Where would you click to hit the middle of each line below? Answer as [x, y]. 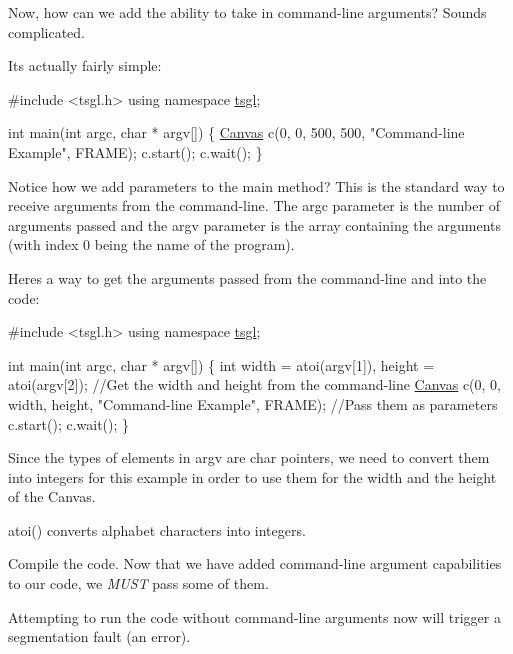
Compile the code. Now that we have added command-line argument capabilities [255, 563]
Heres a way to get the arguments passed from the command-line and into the [247, 277]
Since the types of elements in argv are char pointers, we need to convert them [249, 457]
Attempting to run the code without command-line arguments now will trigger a [254, 616]
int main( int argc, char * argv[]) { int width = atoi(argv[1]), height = [221, 364]
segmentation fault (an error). [99, 636]
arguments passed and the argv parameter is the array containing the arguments [254, 224]
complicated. [46, 31]
